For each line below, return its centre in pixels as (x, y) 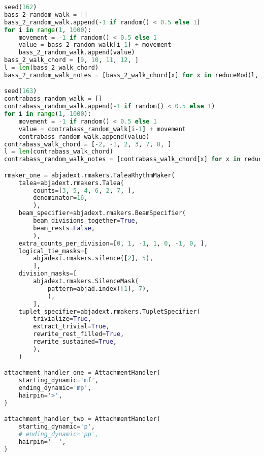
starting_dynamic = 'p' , (57, 427)
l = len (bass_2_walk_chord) (52, 68)
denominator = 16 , (60, 198)
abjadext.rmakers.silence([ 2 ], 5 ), (93, 259)
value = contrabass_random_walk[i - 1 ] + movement (102, 129)
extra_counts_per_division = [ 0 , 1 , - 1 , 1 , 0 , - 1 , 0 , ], (113, 243)
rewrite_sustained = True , (75, 342)
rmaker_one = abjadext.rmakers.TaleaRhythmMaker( (90, 175)
